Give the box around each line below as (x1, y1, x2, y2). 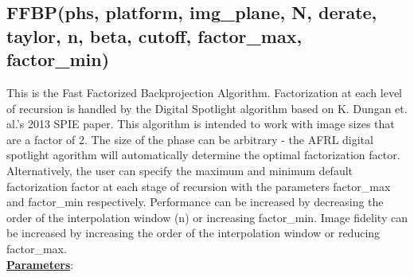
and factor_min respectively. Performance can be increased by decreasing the (6, 193, 384, 210)
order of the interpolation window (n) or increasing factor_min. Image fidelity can (6, 209, 408, 225)
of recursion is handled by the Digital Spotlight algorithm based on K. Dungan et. (6, 99, 408, 116)
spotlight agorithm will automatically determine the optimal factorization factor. (6, 146, 400, 163)
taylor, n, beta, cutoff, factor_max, (6, 23, 303, 48)
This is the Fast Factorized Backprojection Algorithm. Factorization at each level (6, 84, 402, 100)
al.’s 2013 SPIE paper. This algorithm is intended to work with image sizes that (6, 115, 395, 132)
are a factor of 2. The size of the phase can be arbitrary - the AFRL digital (6, 131, 373, 147)
